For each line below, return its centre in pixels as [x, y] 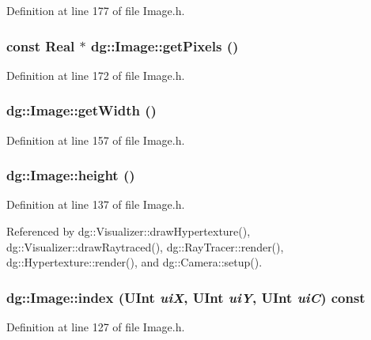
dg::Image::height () [71, 175]
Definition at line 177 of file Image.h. [96, 10]
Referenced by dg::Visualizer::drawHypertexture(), [129, 231]
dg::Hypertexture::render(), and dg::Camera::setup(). [134, 262]
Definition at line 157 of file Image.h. [96, 140]
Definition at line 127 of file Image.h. [96, 327]
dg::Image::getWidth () [81, 110]
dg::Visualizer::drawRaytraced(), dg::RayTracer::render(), [145, 246]
